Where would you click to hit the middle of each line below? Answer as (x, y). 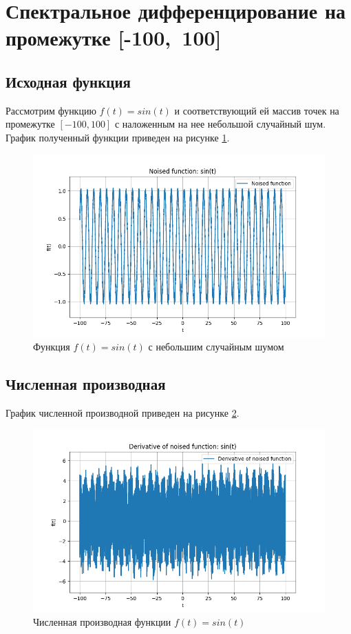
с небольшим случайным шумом (216, 347)
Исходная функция (68, 81)
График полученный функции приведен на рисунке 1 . (118, 137)
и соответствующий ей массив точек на (257, 110)
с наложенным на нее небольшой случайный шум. (220, 124)
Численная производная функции (102, 622)
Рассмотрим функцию (51, 110)
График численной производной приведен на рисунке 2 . (123, 412)
